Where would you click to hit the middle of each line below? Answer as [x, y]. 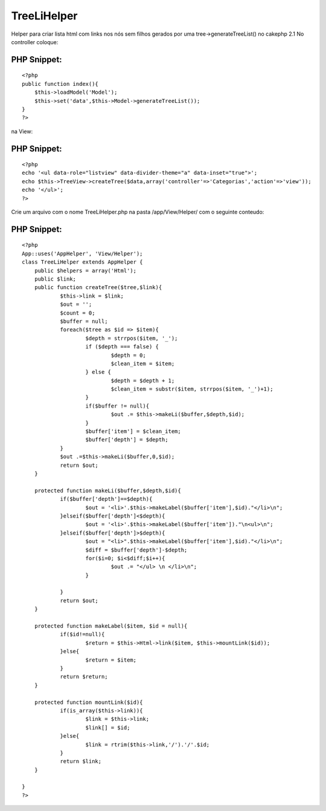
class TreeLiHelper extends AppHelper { [82, 262]
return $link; [81, 761]
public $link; [55, 279]
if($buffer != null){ [117, 406]
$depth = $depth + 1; [143, 380]
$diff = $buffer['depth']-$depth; [136, 550]
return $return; [84, 677]
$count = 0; [78, 313]
